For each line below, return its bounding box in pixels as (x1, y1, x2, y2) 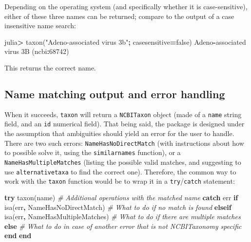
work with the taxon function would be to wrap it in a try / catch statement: (4, 176, 235, 186)
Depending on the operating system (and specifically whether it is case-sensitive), (4, 1, 248, 11)
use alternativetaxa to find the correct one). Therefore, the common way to (4, 166, 236, 176)
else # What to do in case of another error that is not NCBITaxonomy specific (4, 221, 242, 231)
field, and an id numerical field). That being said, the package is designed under (4, 119, 245, 129)
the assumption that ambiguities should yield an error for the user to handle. (4, 128, 234, 138)
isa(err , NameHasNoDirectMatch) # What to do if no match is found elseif (4, 202, 232, 212)
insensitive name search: (4, 20, 76, 31)
